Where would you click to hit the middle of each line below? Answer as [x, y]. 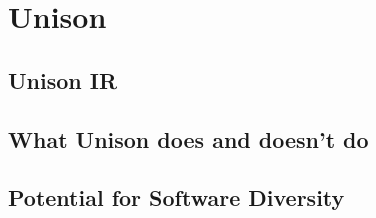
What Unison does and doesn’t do [188, 138]
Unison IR [63, 79]
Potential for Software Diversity [176, 197]
